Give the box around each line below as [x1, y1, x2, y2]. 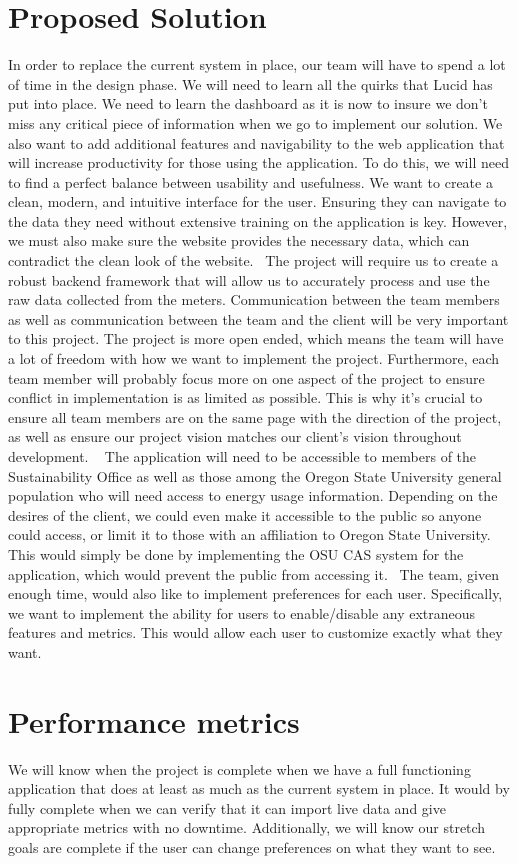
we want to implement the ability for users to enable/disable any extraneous [8, 602, 476, 623]
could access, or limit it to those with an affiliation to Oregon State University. [8, 524, 491, 545]
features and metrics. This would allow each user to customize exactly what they [8, 622, 503, 643]
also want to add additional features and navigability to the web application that [8, 132, 505, 153]
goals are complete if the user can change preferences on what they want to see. [8, 837, 496, 858]
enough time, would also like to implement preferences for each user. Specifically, [8, 583, 503, 604]
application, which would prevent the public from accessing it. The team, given [8, 563, 500, 584]
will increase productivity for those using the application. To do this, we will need [8, 152, 509, 173]
